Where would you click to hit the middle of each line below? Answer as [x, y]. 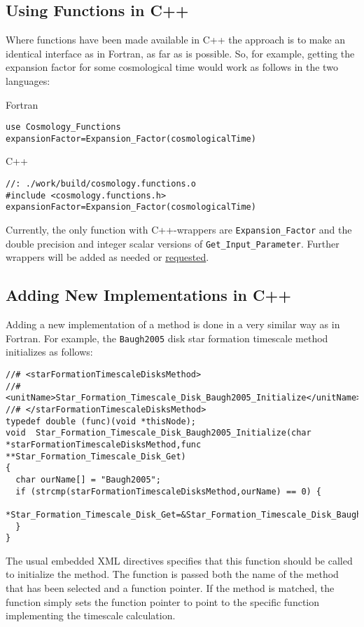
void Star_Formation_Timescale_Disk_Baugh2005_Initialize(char [159, 433]
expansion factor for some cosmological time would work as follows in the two [172, 67]
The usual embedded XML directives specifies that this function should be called [179, 560]
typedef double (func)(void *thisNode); [101, 421]
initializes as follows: [49, 352]
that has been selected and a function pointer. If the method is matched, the [170, 588]
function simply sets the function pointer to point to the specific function [162, 601]
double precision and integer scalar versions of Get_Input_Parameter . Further [173, 243]
